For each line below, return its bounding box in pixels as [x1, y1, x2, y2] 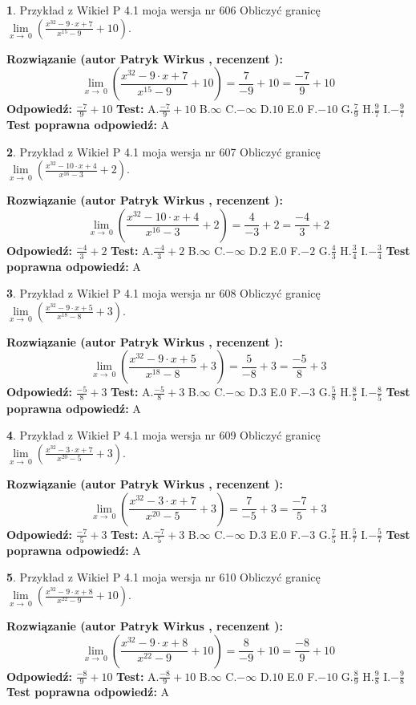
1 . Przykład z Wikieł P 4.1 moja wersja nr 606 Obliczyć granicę [6, 2, 321, 18]
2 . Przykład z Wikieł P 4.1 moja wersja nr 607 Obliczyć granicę [6, 143, 321, 160]
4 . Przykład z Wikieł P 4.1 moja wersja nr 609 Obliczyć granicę [6, 427, 321, 444]
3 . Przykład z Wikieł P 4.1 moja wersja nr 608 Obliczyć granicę [6, 285, 321, 302]
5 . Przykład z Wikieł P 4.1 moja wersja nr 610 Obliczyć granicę [6, 569, 321, 585]
